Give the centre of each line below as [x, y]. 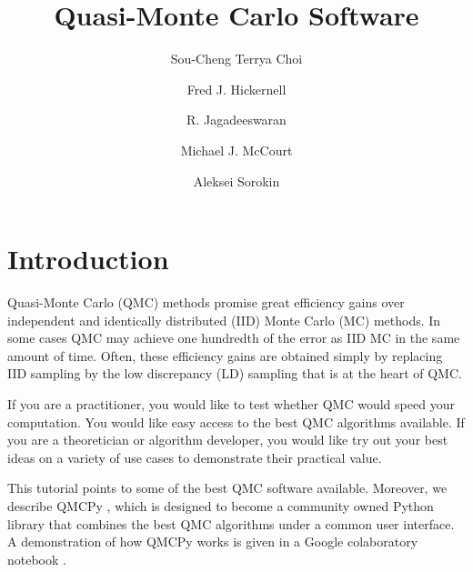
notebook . [37, 559]
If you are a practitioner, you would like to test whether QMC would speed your [231, 404]
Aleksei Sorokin [236, 181]
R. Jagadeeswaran [236, 120]
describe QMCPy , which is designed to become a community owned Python [221, 505]
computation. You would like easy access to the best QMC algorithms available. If [236, 421]
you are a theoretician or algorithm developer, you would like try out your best [228, 440]
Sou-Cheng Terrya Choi [236, 59]
